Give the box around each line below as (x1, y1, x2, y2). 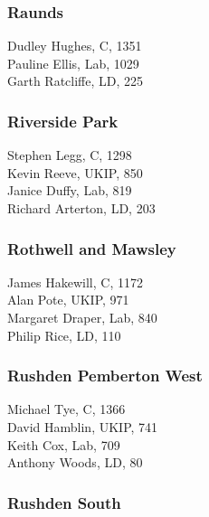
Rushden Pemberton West (7, 364, 203, 387)
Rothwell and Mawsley (7, 237, 176, 259)
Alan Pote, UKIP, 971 (7, 290, 129, 309)
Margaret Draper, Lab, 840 (7, 308, 157, 326)
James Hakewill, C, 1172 (7, 272, 143, 291)
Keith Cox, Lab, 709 (7, 435, 120, 454)
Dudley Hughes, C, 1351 (7, 36, 142, 55)
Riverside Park (7, 109, 119, 132)
